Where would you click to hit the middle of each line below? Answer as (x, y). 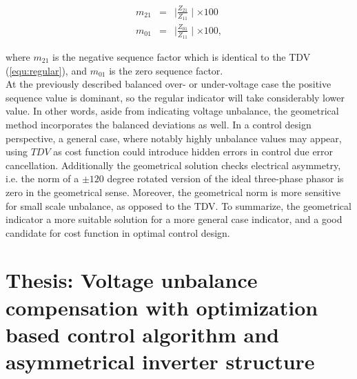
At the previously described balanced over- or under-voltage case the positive (169, 84)
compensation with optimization (162, 307)
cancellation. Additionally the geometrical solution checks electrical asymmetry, (173, 165)
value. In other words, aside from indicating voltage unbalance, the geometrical (172, 111)
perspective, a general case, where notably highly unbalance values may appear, (174, 138)
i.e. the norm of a (42, 178)
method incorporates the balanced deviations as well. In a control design (159, 124)
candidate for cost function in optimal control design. (118, 232)
